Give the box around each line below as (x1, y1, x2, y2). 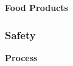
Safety (5, 27, 36, 42)
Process (5, 51, 38, 64)
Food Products (5, 1, 68, 13)
